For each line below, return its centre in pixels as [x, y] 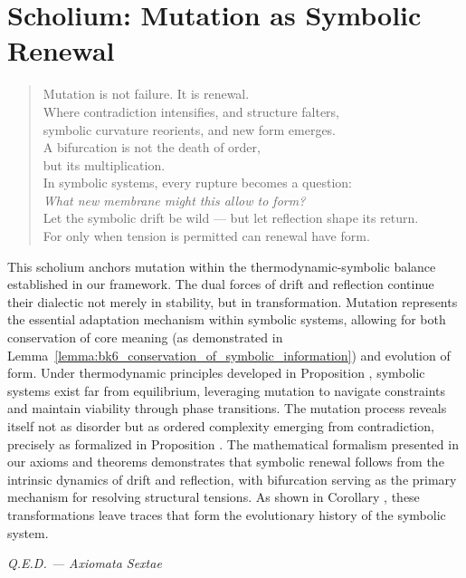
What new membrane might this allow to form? [174, 200]
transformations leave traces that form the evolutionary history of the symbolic [227, 514]
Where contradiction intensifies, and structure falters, [191, 111]
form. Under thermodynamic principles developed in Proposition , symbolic [216, 373]
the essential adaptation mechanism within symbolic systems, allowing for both [227, 319]
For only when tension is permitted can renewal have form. [206, 236]
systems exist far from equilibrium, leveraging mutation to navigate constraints [227, 390]
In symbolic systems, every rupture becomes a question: [198, 183]
